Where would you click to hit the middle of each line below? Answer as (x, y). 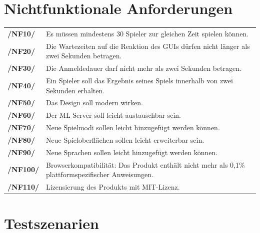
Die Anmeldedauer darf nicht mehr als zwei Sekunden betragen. (144, 68)
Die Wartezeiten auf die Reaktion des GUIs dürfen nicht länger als (148, 46)
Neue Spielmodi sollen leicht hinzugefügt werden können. (133, 127)
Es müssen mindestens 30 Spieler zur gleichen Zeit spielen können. (147, 33)
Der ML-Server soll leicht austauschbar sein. (113, 115)
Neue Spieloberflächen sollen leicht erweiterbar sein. (125, 139)
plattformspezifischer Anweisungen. (100, 174)
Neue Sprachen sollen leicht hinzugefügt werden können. (132, 152)
